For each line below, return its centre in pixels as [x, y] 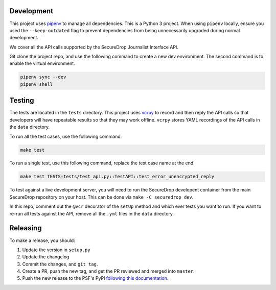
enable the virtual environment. [42, 63]
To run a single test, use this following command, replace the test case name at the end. [102, 163]
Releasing [26, 228]
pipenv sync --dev [43, 77]
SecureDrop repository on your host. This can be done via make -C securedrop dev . [101, 197]
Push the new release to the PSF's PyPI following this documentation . [95, 278]
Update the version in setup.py [56, 250]
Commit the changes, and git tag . [60, 264]
